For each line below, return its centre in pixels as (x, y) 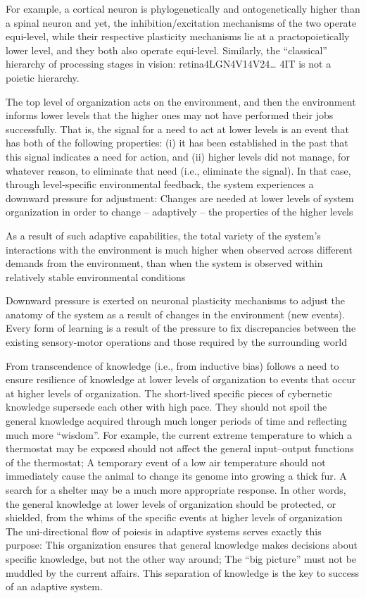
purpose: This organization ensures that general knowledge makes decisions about (182, 545)
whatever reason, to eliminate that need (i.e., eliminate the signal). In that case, (178, 170)
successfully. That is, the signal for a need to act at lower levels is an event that (177, 129)
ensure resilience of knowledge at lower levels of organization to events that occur (181, 379)
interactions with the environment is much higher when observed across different (179, 249)
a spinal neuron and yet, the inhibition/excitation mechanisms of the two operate (181, 22)
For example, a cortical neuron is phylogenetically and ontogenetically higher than (183, 8)
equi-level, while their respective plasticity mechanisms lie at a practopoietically (178, 36)
